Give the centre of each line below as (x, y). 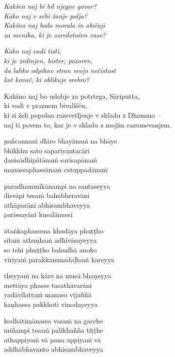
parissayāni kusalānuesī (38, 214)
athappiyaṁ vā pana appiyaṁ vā (52, 339)
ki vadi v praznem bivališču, (46, 105)
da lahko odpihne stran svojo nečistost (60, 70)
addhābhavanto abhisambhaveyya (54, 349)
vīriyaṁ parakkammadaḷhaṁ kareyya (59, 259)
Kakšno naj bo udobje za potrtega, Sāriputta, (72, 96)
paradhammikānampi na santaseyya (57, 186)
